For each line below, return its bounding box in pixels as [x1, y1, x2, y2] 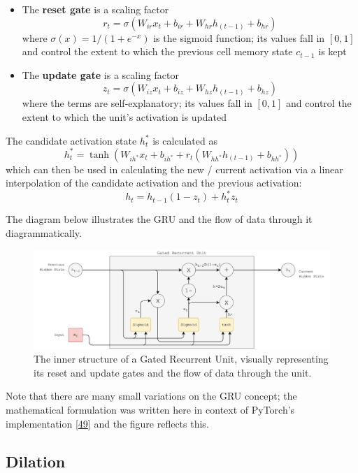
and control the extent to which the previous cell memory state [22, 44, 293, 59]
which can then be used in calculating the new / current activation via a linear [6, 161, 343, 176]
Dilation [6, 450, 66, 472]
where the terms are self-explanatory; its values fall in [22, 96, 252, 110]
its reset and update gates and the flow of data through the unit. [34, 365, 312, 379]
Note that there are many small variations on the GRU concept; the [6, 388, 297, 403]
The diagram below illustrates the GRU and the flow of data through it [6, 212, 313, 226]
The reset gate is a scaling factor [22, 2, 169, 16]
